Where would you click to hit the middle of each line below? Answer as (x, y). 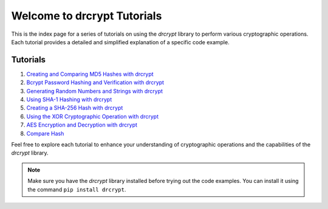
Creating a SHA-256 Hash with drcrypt (75, 108)
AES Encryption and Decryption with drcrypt (82, 125)
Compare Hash (45, 133)
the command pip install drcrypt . (77, 189)
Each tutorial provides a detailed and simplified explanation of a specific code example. (121, 42)
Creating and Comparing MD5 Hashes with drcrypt (90, 74)
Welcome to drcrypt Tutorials (87, 16)
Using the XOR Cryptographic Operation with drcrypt (93, 116)
